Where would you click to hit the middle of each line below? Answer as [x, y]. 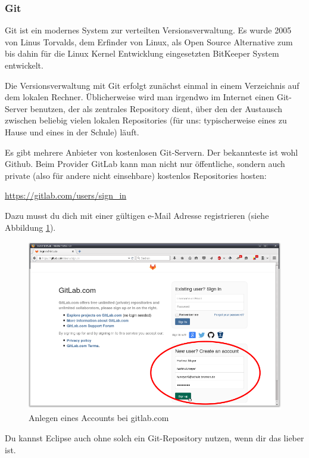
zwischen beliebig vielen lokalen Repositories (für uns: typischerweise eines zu [146, 120]
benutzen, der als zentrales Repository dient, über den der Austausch [156, 108]
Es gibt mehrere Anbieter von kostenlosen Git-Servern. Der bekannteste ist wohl [152, 152]
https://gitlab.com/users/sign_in [66, 195]
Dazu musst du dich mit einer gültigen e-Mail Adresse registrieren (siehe [137, 215]
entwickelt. [24, 65]
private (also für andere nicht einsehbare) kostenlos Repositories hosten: [136, 175]
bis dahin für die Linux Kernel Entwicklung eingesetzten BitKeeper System [142, 53]
